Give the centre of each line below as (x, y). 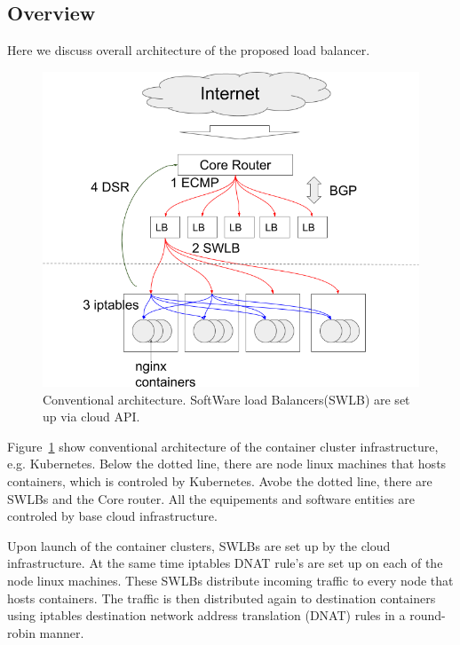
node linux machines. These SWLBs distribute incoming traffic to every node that (230, 580)
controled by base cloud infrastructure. (112, 516)
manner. (62, 632)
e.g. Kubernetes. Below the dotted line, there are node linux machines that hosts (227, 464)
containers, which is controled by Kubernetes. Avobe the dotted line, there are (220, 480)
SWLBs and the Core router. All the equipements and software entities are (211, 498)
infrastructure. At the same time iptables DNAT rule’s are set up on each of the (225, 563)
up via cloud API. (91, 417)
